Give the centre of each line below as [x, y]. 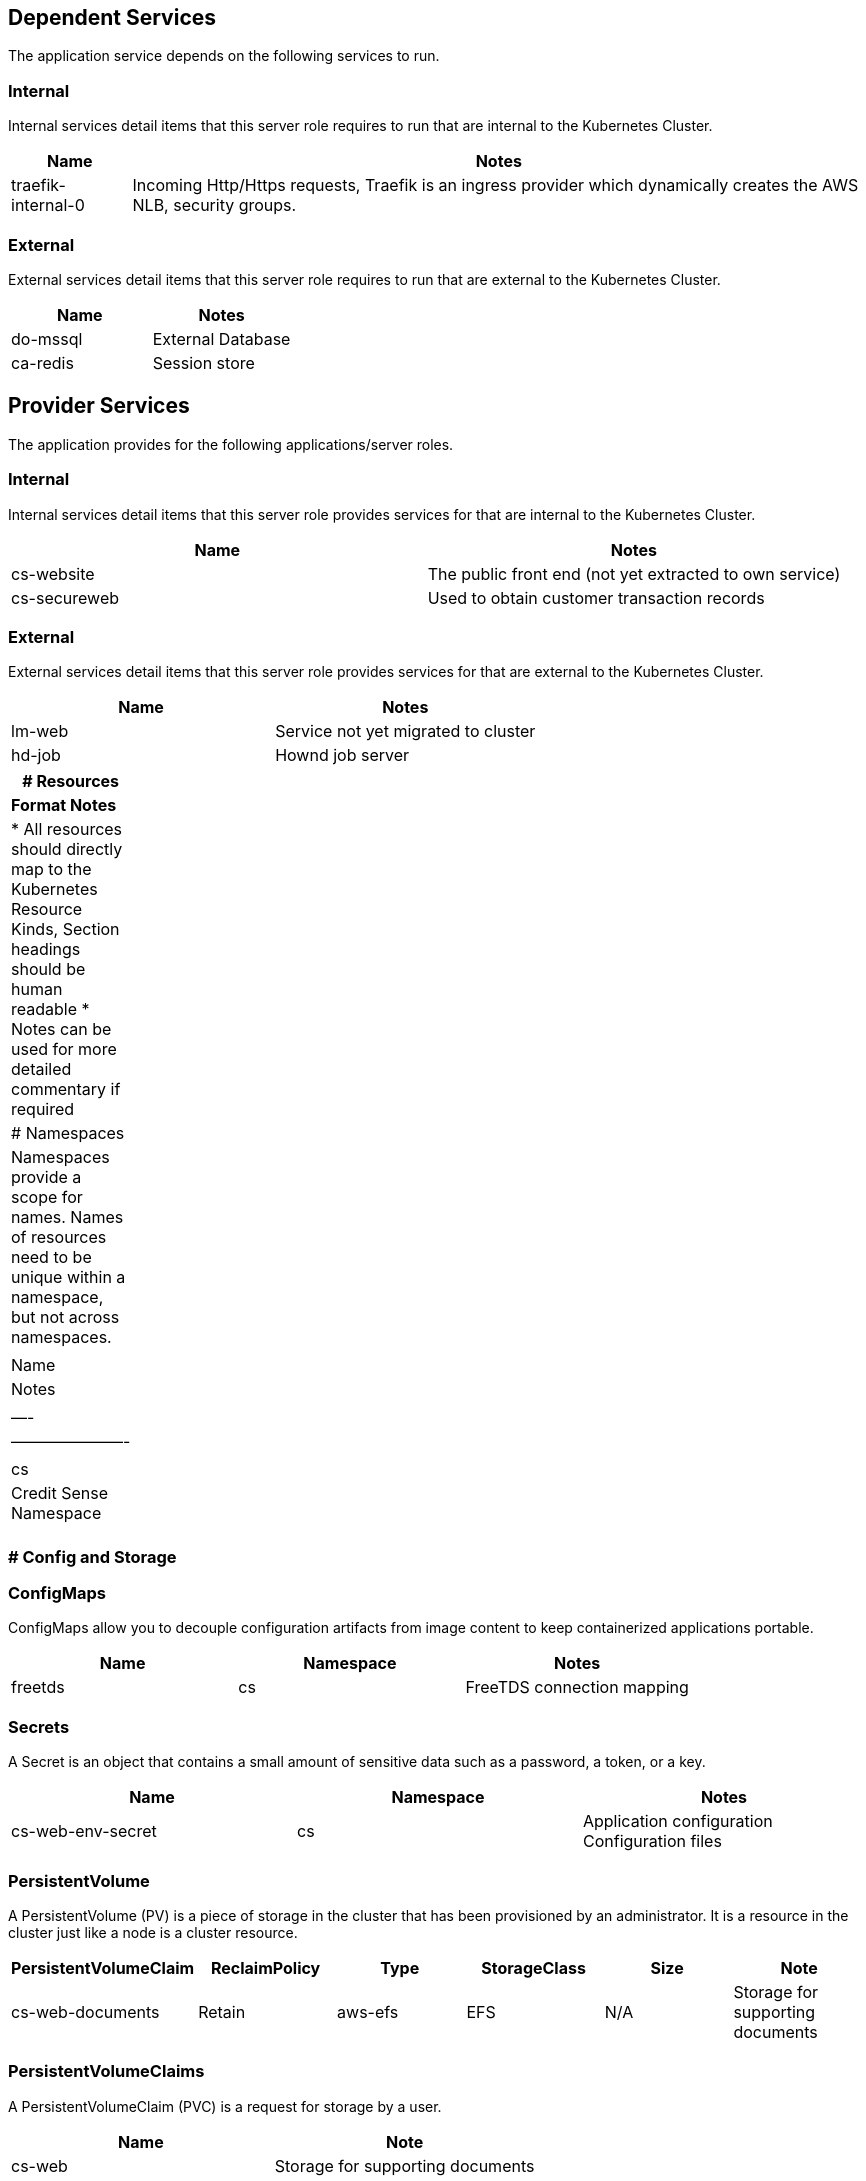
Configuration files [652, 1841]
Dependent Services [112, 17]
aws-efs [368, 2011]
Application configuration [677, 1821]
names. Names [67, 1217]
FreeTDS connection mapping [577, 1687]
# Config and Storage [92, 1556]
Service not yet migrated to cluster [405, 731]
